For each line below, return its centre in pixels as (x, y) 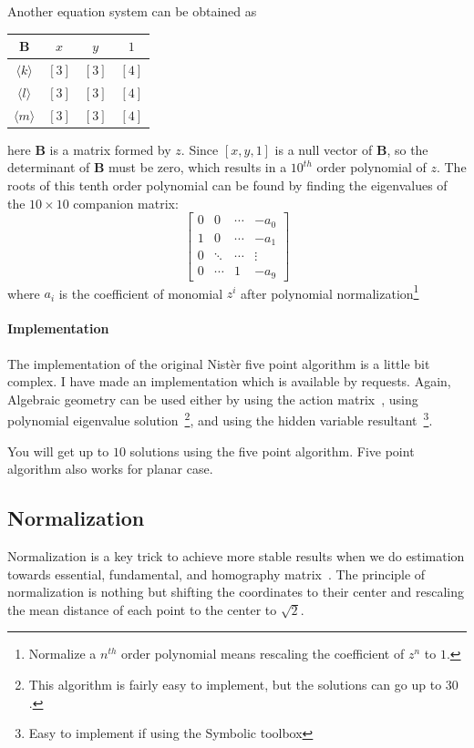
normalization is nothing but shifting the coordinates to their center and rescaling (236, 592)
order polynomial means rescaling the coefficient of (263, 654)
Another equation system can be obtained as (132, 11)
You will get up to (58, 451)
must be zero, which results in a (198, 167)
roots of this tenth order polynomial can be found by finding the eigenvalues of (227, 184)
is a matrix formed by (110, 149)
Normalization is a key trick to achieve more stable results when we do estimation (236, 556)
